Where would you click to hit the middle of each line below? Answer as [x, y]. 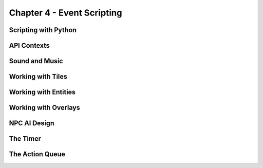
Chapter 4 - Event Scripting [66, 13]
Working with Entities [42, 92]
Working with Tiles [38, 77]
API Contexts [29, 46]
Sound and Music [36, 61]
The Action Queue [37, 154]
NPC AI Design [32, 123]
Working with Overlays [45, 108]
